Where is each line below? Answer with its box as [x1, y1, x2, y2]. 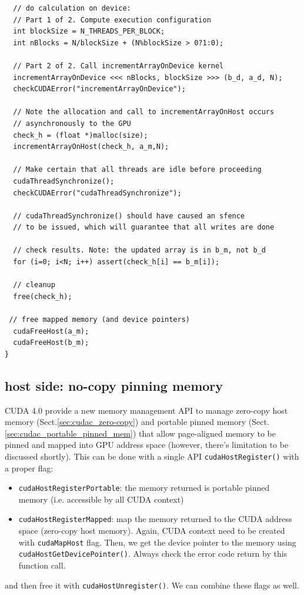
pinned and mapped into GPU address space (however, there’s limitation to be [5, 438, 289, 451]
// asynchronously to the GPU [13, 119, 131, 128]
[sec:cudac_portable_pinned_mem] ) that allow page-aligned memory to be [5, 427, 276, 439]
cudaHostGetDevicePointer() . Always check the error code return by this [18, 547, 288, 560]
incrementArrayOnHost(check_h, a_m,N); [13, 142, 169, 151]
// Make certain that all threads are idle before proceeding [13, 165, 262, 174]
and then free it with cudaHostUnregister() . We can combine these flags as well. [5, 579, 299, 591]
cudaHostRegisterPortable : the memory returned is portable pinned [18, 481, 270, 494]
